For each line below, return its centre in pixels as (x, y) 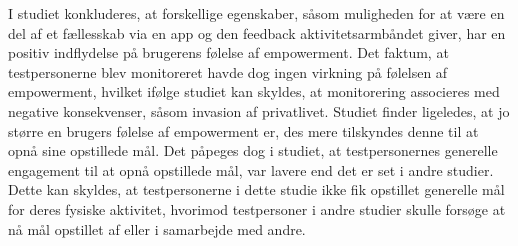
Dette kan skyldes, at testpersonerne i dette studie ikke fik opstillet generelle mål (256, 189)
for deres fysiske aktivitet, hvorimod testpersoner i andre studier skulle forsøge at (257, 208)
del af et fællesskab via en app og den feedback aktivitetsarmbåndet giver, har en (257, 32)
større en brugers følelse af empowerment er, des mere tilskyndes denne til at (243, 130)
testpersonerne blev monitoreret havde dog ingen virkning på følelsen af (228, 71)
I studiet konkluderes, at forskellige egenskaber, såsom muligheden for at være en (256, 13)
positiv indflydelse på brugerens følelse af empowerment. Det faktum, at (228, 52)
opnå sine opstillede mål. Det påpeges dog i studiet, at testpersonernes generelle (253, 150)
